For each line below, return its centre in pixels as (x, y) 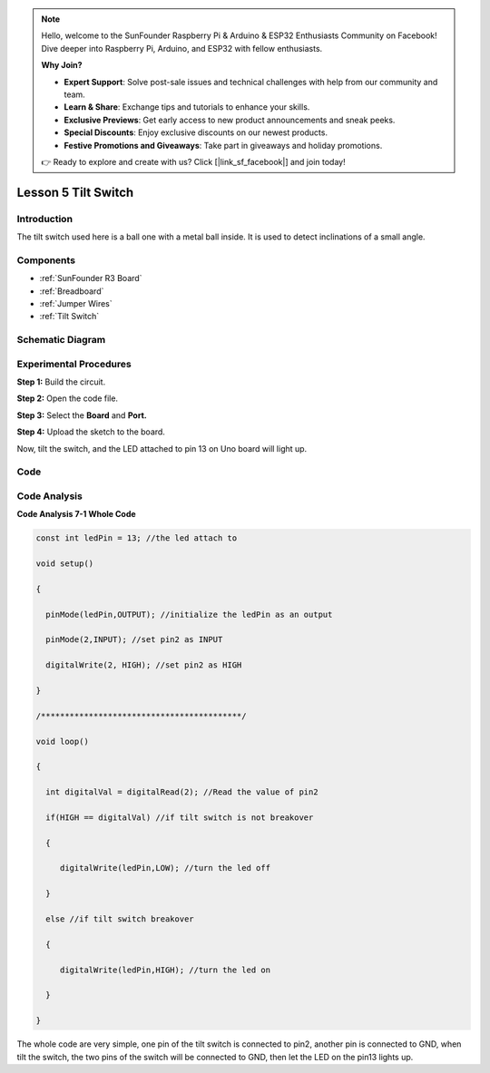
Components (46, 260)
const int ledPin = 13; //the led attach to (137, 538)
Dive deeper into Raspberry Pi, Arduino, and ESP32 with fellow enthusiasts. (182, 48)
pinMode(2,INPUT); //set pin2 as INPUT (134, 640)
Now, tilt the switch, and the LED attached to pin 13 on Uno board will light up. (162, 448)
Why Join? (62, 65)
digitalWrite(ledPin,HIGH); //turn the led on (165, 970)
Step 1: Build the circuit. (61, 382)
